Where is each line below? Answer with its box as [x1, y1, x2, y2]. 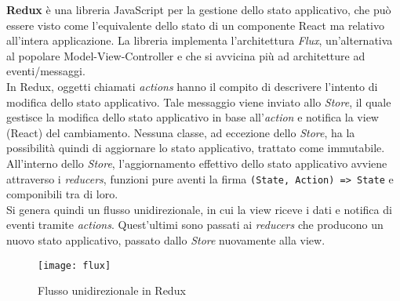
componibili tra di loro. [6, 186, 118, 202]
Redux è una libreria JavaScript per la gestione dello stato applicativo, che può [6, 2, 391, 17]
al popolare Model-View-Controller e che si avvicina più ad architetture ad [6, 47, 365, 63]
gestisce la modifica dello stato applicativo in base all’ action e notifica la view [6, 109, 379, 125]
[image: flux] [38, 259, 111, 271]
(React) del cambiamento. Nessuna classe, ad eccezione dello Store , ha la [6, 124, 355, 140]
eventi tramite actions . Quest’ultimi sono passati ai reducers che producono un [6, 216, 384, 233]
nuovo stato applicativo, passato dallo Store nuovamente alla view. [6, 231, 325, 248]
